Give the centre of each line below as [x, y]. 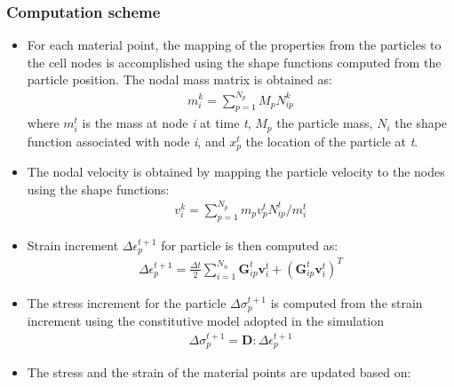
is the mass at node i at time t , [167, 123]
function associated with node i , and [126, 141]
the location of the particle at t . [332, 141]
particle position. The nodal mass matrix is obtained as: [179, 79]
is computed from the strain [346, 302]
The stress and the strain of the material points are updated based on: [219, 372]
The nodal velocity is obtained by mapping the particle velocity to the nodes [236, 172]
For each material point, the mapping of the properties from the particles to [234, 45]
